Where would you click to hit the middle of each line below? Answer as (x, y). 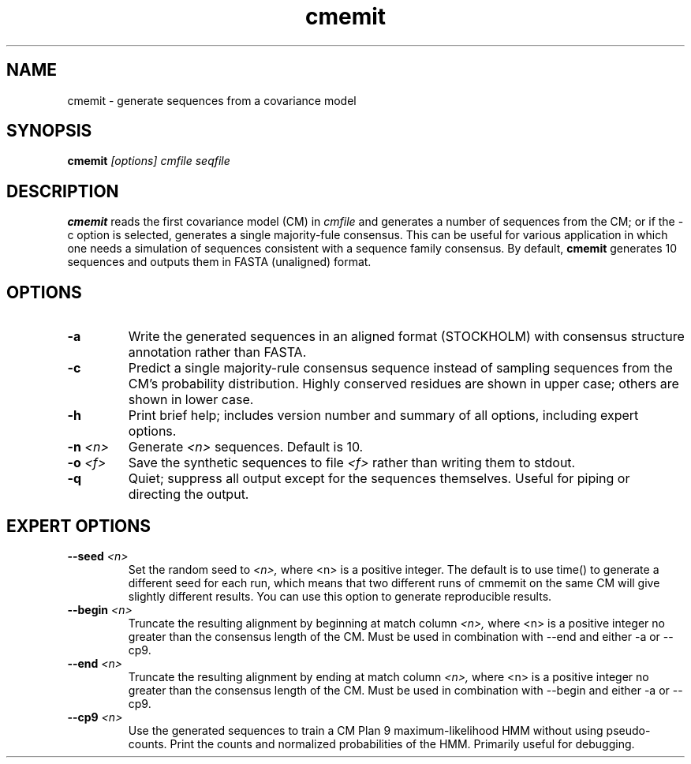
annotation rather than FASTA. (217, 352)
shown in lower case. (191, 400)
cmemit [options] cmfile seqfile (149, 161)
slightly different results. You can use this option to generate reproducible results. (340, 596)
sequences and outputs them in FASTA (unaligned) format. (219, 262)
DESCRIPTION (63, 191)
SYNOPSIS (49, 131)
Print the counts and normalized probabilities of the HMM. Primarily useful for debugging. (402, 743)
